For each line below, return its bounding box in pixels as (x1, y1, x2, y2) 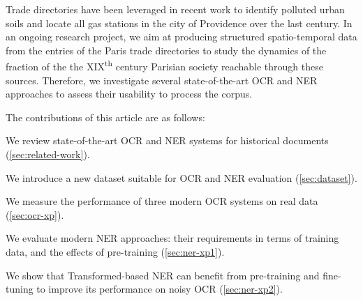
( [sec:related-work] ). (6, 147, 90, 161)
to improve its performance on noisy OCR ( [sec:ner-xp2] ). (36, 281, 283, 296)
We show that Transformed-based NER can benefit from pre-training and (6, 268, 320, 282)
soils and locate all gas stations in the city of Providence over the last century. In (6, 15, 353, 30)
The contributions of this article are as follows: (6, 109, 205, 124)
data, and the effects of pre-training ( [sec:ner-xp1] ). (6, 244, 225, 258)
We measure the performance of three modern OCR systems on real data (6, 194, 318, 208)
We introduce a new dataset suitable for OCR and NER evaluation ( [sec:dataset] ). (6, 170, 357, 185)
